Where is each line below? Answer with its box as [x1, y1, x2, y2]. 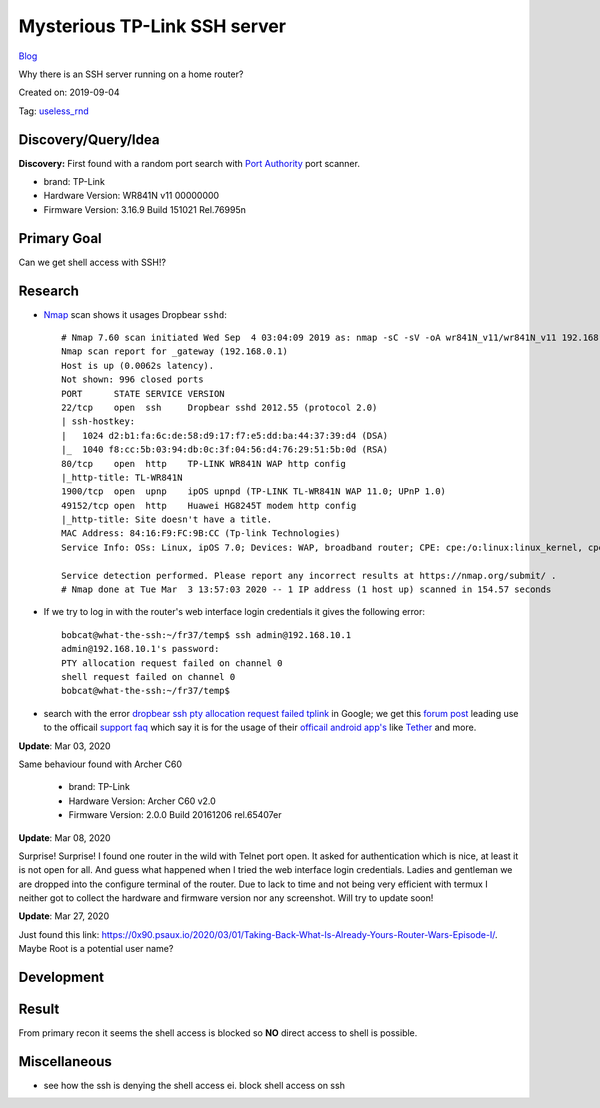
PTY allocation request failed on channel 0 [61, 657, 284, 669]
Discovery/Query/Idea [18, 131, 160, 148]
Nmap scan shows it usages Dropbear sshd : [43, 308, 227, 320]
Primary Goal [18, 230, 102, 247]
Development [18, 969, 105, 986]
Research [18, 282, 80, 299]
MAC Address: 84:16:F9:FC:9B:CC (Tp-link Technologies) [61, 528, 341, 539]
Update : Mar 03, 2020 [18, 740, 111, 752]
